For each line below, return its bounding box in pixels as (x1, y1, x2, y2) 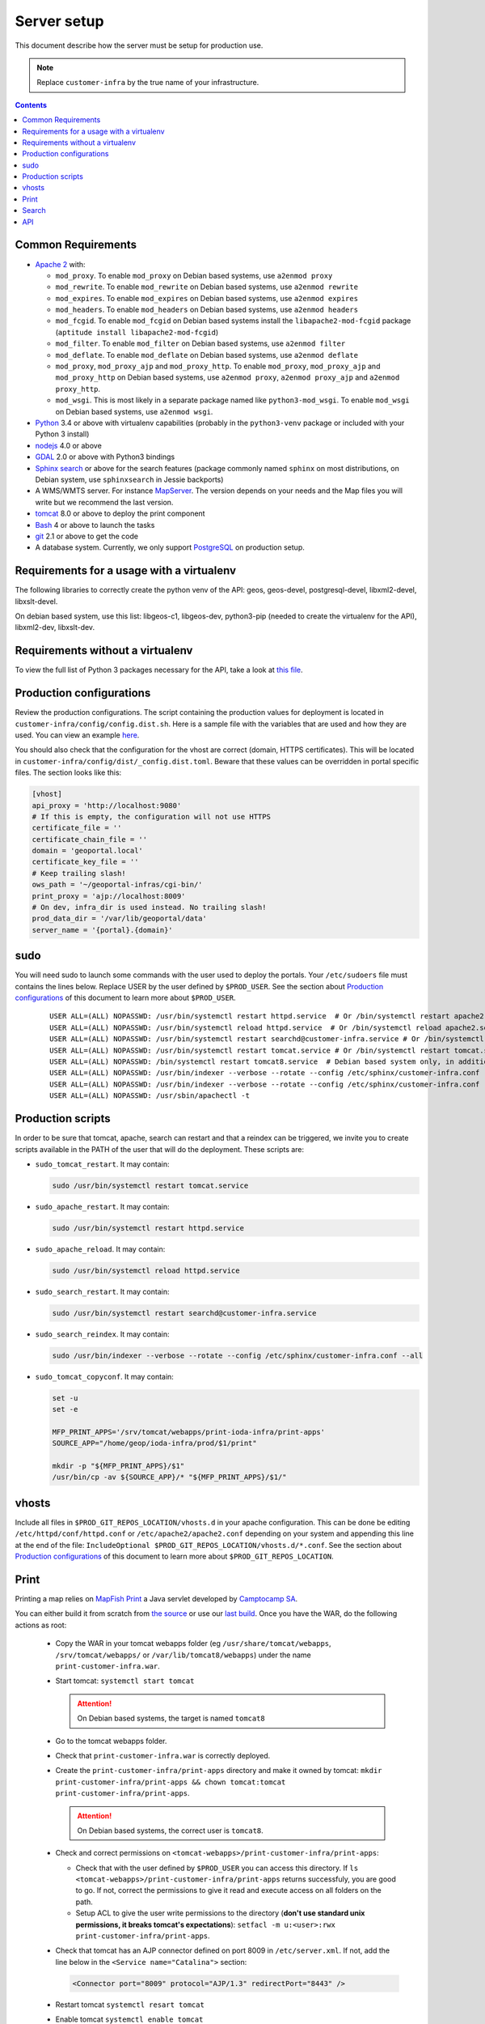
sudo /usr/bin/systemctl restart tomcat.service (52, 1180, 249, 1190)
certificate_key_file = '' (32, 857, 139, 866)
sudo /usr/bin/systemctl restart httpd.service (52, 1223, 244, 1232)
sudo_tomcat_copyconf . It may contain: (35, 1371, 174, 1381)
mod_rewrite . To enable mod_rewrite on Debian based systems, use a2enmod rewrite (55, 282, 359, 291)
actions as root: (15, 1620, 67, 1630)
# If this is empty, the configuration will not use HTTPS (32, 812, 271, 821)
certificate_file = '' (32, 823, 122, 833)
